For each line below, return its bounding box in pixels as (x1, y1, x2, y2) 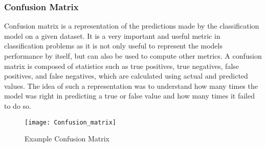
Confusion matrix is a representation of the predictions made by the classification (4, 20, 259, 31)
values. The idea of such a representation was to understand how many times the (4, 80, 258, 91)
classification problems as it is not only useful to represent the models (4, 40, 223, 51)
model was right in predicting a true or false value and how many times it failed (4, 90, 255, 101)
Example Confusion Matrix (25, 133, 110, 144)
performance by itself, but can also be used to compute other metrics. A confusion (4, 51, 262, 61)
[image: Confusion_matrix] (25, 118, 116, 126)
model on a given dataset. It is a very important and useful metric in (4, 30, 220, 41)
